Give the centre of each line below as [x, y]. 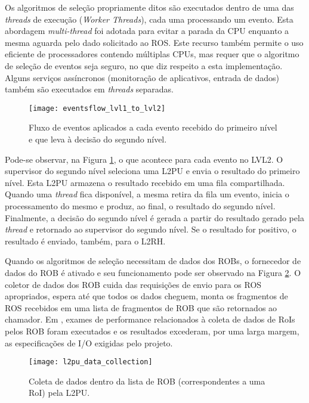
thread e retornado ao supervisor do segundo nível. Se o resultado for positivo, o [151, 229]
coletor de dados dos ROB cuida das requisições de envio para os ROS [133, 284]
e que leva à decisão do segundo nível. [98, 139]
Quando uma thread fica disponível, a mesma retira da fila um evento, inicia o [147, 194]
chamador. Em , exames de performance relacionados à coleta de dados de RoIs [150, 319]
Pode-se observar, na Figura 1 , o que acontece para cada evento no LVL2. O [144, 159]
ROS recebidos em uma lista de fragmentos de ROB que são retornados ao [141, 307]
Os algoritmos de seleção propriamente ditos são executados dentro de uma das [149, 7]
